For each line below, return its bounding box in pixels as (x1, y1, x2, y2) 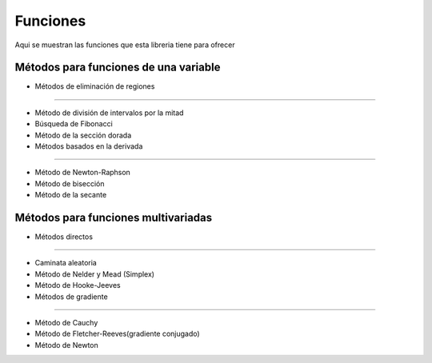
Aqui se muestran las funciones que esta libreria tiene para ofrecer (14, 40, 235, 50)
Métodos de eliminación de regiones (34, 82, 155, 91)
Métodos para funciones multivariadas (14, 211, 213, 224)
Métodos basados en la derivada (34, 142, 143, 151)
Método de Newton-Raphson (34, 168, 131, 178)
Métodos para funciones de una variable (14, 61, 221, 74)
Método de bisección (34, 178, 105, 188)
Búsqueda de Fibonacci (34, 119, 114, 129)
